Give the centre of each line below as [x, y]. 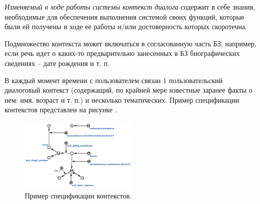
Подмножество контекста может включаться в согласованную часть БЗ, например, [131, 43]
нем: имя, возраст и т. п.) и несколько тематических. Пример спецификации [122, 99]
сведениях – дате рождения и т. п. [57, 63]
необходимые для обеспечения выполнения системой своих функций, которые [124, 16]
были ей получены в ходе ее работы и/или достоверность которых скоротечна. [126, 26]
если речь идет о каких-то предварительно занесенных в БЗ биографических [122, 53]
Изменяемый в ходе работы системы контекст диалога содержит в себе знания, [130, 7]
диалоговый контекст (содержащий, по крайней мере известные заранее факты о [128, 90]
